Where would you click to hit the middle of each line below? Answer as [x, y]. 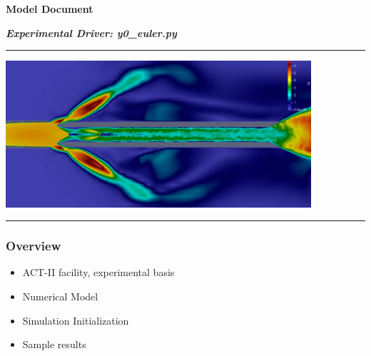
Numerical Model [60, 296]
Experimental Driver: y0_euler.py [91, 32]
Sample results [54, 344]
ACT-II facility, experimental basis [98, 272]
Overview [34, 246]
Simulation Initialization [76, 320]
